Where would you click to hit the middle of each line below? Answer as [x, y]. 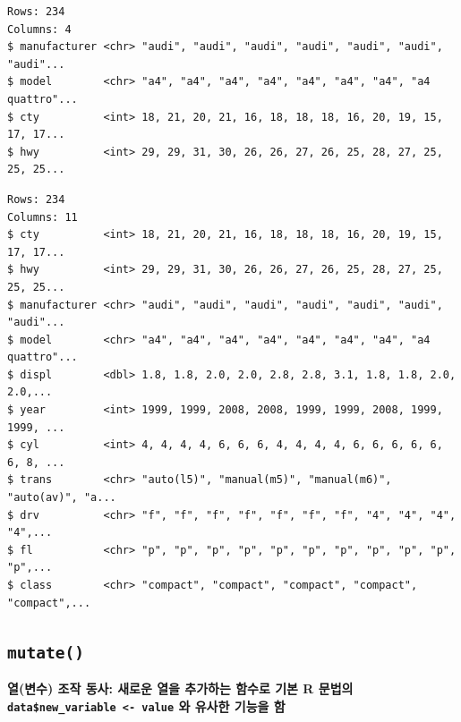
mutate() [46, 652]
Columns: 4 [39, 29]
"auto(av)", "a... [62, 498]
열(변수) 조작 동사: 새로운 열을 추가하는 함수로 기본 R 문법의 [180, 688]
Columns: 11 [43, 217]
